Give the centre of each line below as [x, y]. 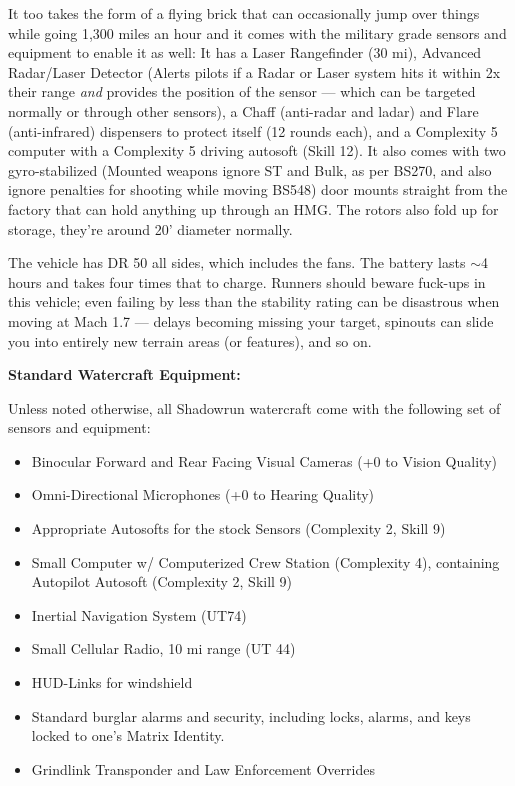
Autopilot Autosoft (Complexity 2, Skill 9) [162, 581]
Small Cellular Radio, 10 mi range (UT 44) [163, 648]
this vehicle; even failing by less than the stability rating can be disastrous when [254, 301]
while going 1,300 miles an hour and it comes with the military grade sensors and [257, 32]
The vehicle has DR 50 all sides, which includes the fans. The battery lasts [237, 262]
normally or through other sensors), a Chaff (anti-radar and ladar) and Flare [243, 110]
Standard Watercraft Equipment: [124, 374]
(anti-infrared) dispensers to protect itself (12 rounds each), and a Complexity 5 [253, 130]
